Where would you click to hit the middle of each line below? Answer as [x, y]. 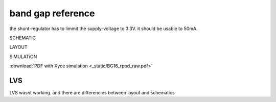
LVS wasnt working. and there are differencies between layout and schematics [92, 93]
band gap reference [52, 13]
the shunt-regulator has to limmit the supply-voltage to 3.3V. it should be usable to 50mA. [103, 29]
